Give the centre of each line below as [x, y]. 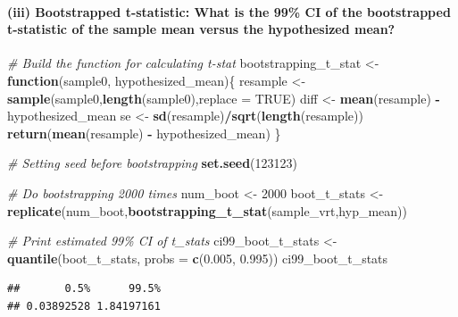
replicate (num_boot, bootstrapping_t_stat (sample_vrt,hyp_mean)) [207, 210]
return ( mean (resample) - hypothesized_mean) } [144, 133]
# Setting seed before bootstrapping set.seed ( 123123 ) [153, 163]
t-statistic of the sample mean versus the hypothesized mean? [201, 29]
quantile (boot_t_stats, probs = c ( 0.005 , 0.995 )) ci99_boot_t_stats [198, 258]
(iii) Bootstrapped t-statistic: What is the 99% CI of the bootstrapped [229, 11]
